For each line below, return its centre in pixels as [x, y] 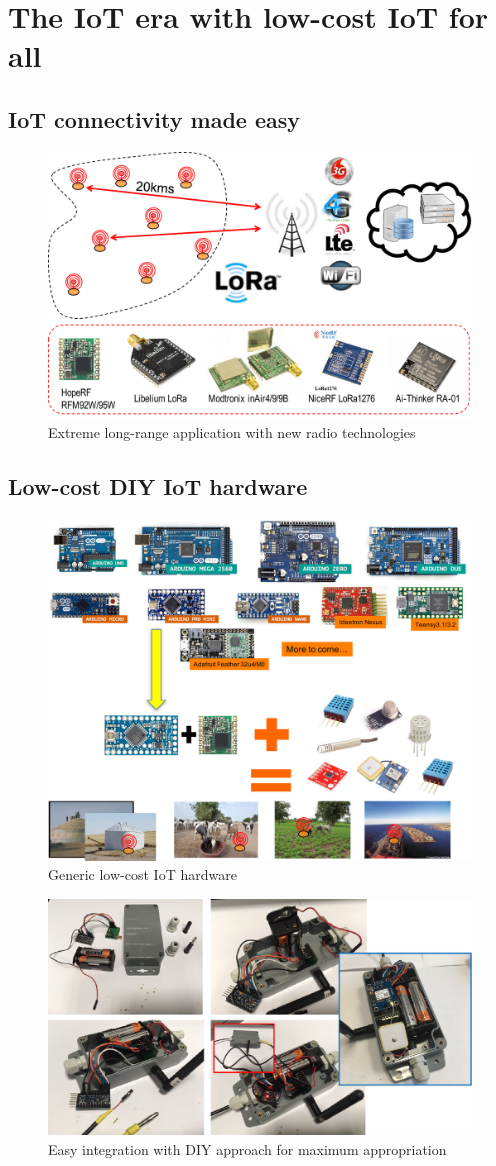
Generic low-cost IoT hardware [142, 874]
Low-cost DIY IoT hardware [158, 486]
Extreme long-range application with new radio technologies [232, 432]
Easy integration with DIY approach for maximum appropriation [247, 1149]
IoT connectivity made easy [154, 118]
